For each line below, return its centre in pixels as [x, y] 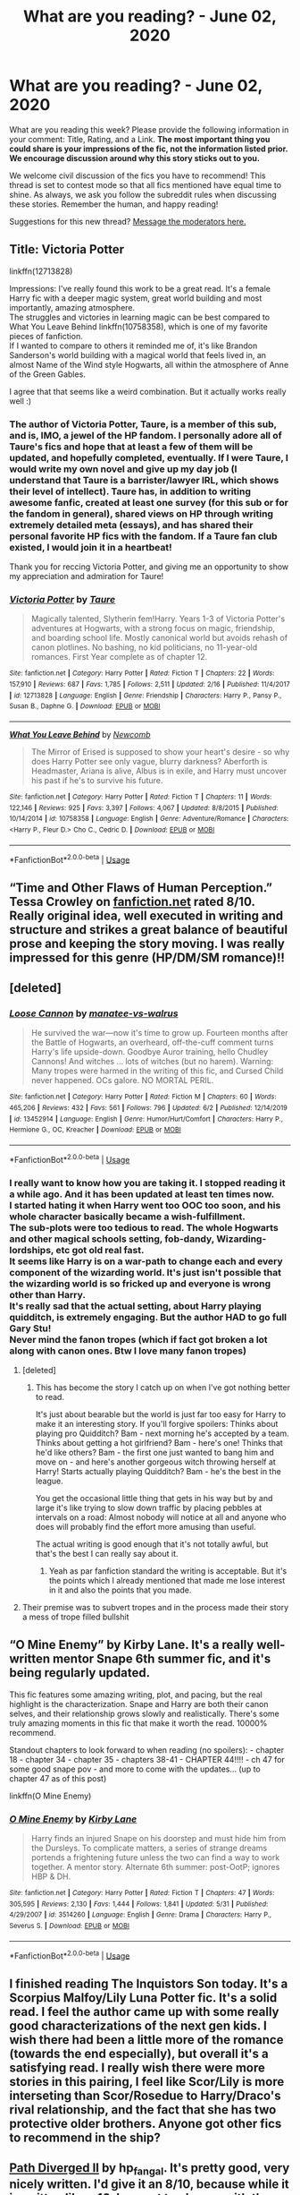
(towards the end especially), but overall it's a [139, 2053]
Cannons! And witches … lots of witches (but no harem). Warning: [152, 1062]
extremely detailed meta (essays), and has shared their [131, 525]
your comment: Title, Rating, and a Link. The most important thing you [140, 139]
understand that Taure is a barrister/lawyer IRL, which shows [144, 480]
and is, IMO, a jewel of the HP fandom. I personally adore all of [146, 435]
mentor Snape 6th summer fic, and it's [162, 1659]
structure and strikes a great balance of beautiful [149, 930]
